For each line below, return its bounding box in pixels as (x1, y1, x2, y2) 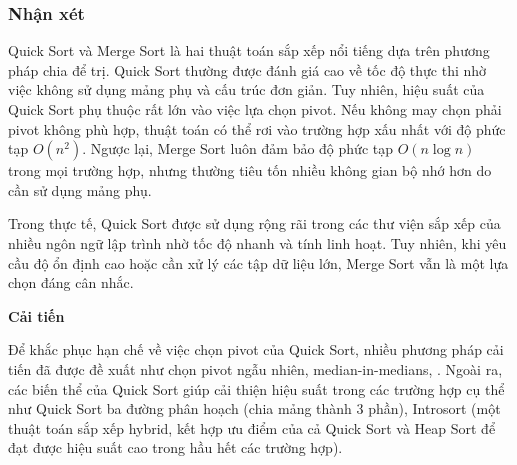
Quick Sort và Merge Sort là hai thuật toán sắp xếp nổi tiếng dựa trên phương (8, 40, 490, 61)
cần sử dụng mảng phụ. (8, 179, 152, 200)
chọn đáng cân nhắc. (8, 272, 134, 293)
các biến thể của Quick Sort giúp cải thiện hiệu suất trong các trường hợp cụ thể (8, 378, 505, 399)
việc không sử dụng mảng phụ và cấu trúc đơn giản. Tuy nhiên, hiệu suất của (8, 79, 485, 100)
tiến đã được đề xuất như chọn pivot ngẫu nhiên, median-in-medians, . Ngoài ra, (8, 358, 503, 379)
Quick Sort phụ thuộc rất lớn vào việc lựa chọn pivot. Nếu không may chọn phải (8, 99, 502, 119)
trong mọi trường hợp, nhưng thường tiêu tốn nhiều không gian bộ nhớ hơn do (8, 160, 492, 181)
